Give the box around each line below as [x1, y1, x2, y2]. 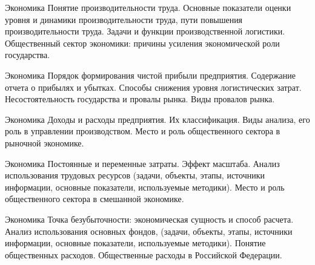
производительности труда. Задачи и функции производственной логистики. [5, 25, 285, 38]
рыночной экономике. [5, 136, 84, 149]
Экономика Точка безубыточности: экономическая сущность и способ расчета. [5, 212, 294, 225]
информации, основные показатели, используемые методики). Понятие [5, 237, 266, 249]
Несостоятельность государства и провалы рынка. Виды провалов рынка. [5, 93, 275, 105]
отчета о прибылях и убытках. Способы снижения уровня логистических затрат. [5, 80, 302, 93]
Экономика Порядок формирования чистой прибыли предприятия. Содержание [5, 68, 296, 81]
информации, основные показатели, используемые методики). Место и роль [5, 180, 285, 193]
